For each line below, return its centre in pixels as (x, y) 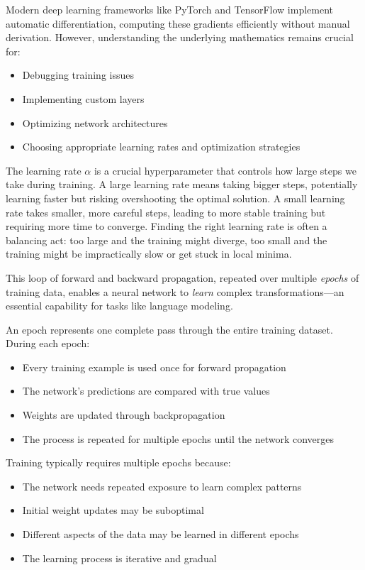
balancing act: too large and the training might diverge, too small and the (167, 240)
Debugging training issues (78, 75)
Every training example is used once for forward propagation (154, 367)
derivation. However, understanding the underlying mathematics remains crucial (180, 37)
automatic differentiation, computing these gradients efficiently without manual (178, 23)
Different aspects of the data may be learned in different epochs (161, 534)
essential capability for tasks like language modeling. (119, 306)
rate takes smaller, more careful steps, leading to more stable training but (166, 212)
